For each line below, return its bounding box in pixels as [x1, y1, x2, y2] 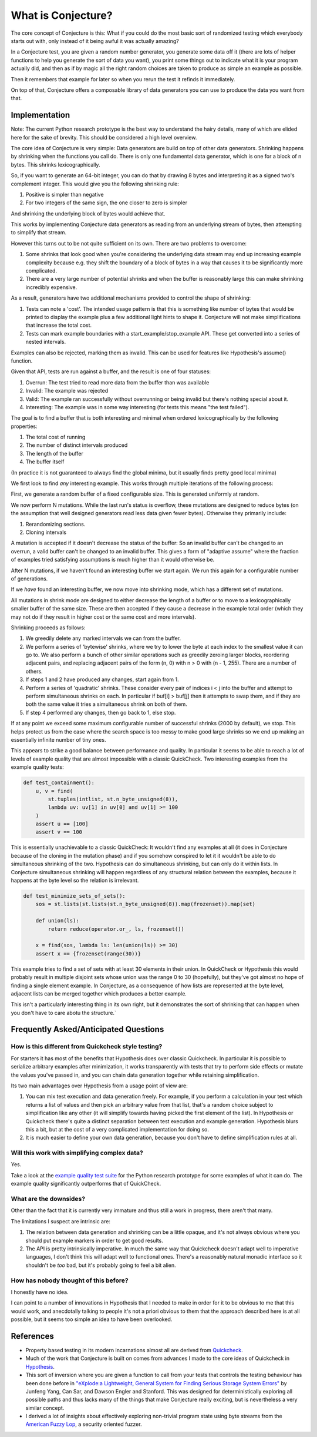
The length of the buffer [25, 450, 83, 457]
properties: [11, 423, 38, 430]
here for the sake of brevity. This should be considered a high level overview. [11, 134, 197, 141]
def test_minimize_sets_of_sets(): [23, 892, 126, 899]
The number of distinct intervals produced [25, 442, 128, 449]
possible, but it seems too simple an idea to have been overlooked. [11, 1316, 173, 1323]
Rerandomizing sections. [25, 520, 86, 527]
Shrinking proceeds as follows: [11, 624, 86, 631]
